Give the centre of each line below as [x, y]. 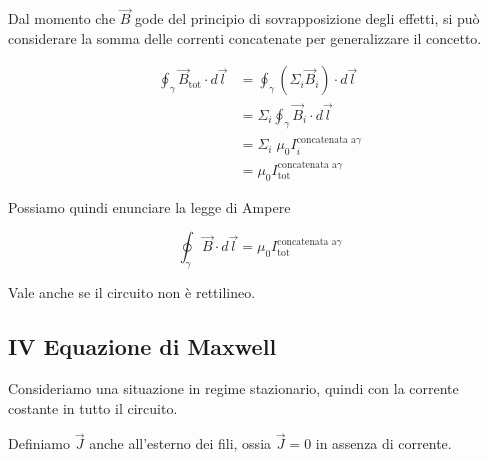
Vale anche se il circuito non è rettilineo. [132, 292]
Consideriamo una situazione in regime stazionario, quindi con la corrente [233, 387]
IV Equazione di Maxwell [142, 346]
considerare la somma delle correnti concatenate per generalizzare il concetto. [245, 37]
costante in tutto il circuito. [93, 407]
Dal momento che [62, 18]
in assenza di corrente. [383, 443]
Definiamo [39, 443]
